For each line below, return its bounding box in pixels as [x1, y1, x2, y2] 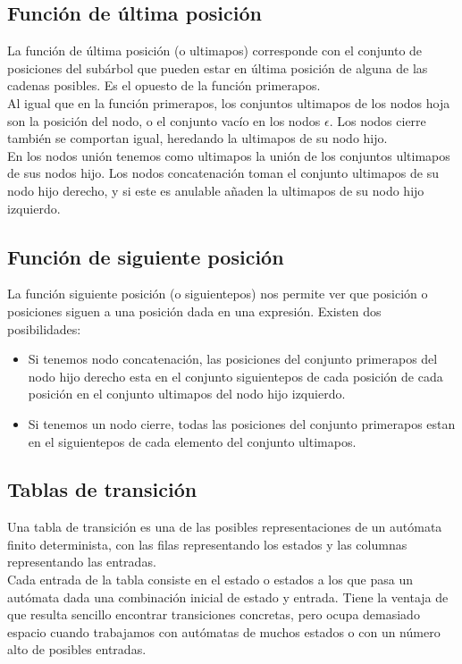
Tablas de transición [7, 475, 197, 503]
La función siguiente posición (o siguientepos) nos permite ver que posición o [7, 284, 428, 303]
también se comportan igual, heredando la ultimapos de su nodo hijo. [7, 129, 388, 147]
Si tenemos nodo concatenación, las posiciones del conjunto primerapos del [28, 349, 438, 368]
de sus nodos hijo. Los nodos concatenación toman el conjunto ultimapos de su [7, 164, 439, 182]
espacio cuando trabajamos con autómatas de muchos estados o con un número [7, 622, 441, 641]
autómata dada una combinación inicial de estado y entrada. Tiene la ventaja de [7, 587, 449, 606]
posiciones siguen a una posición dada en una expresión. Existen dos [7, 301, 382, 320]
